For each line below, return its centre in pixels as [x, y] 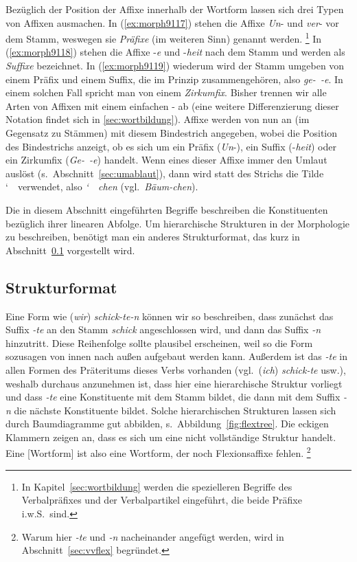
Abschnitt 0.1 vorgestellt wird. [70, 250]
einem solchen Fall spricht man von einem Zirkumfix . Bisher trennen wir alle [166, 92]
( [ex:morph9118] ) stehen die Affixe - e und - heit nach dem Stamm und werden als [175, 52]
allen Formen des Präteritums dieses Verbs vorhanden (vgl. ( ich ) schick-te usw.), [176, 369]
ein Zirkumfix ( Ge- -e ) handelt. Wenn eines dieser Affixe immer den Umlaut [166, 160]
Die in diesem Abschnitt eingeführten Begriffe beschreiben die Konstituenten [167, 209]
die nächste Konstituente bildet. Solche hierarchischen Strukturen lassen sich [175, 410]
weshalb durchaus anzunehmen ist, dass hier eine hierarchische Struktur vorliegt [174, 383]
